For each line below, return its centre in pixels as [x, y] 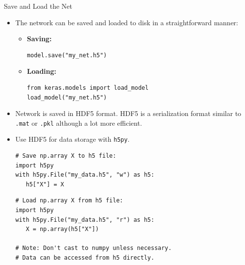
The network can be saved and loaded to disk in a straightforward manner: [127, 22]
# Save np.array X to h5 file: [66, 156]
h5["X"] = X [45, 184]
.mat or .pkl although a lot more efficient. [79, 123]
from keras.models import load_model [88, 88]
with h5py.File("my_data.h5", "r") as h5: [85, 220]
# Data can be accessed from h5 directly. [85, 258]
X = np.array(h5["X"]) [62, 229]
